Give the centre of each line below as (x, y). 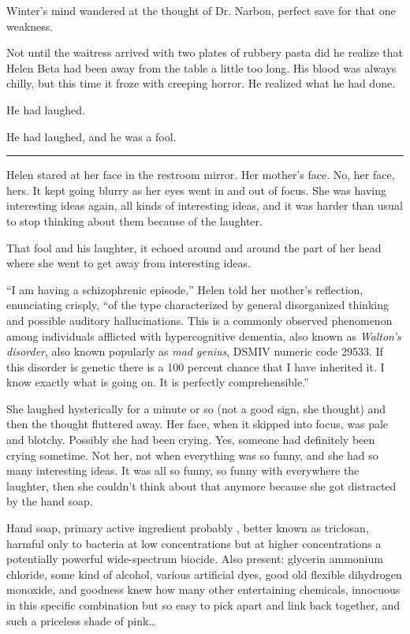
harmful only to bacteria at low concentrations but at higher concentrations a (194, 543)
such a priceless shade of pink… (81, 620)
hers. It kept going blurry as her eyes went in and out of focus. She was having (196, 190)
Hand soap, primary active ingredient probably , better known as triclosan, (188, 528)
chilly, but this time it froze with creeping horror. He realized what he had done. (201, 83)
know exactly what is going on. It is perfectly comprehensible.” (158, 382)
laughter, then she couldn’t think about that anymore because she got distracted (201, 485)
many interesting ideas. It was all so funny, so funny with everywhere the (183, 470)
